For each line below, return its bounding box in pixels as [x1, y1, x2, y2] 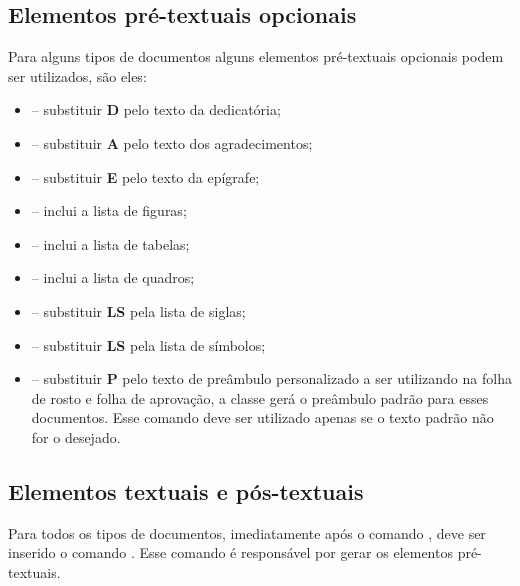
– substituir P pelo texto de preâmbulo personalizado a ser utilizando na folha [31, 368, 512, 389]
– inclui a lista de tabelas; [31, 233, 190, 254]
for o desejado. [31, 426, 121, 447]
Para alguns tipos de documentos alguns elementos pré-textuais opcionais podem [8, 46, 504, 67]
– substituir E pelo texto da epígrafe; [31, 166, 260, 187]
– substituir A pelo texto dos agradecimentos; [31, 132, 313, 153]
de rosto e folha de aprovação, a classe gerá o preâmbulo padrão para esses [31, 387, 489, 408]
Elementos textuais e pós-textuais [8, 475, 364, 506]
